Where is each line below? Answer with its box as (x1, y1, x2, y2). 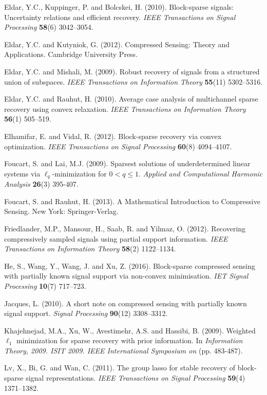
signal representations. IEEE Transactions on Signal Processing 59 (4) (26, 372, 245, 383)
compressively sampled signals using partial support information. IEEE (4, 233, 228, 244)
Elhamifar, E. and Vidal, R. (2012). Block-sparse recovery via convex (4, 130, 222, 141)
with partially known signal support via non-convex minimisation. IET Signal (4, 270, 249, 281)
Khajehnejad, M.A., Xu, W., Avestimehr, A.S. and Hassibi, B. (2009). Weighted (4, 325, 256, 335)
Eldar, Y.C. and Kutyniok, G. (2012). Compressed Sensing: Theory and (4, 38, 230, 49)
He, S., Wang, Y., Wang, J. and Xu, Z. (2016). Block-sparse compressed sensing (4, 260, 255, 271)
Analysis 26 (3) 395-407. (4, 179, 79, 189)
